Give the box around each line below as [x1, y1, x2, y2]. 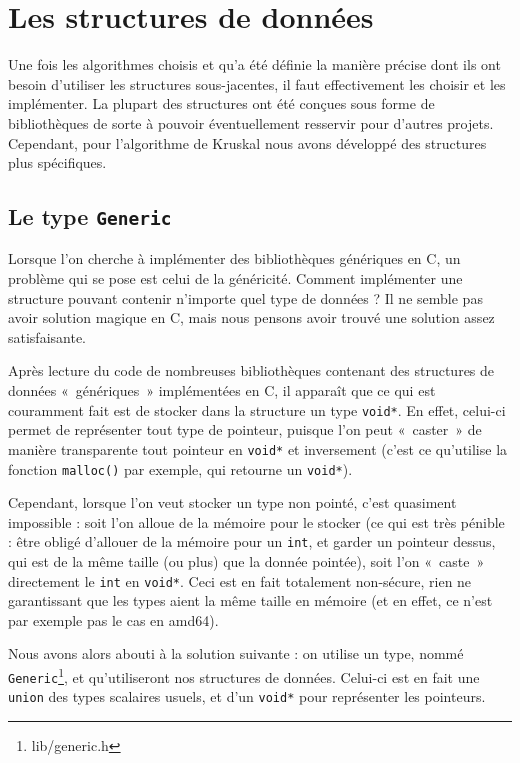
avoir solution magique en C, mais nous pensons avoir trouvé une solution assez [8, 307, 495, 328]
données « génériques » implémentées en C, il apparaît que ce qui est [8, 380, 436, 401]
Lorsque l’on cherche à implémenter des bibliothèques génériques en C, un [8, 248, 461, 269]
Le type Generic [8, 201, 172, 232]
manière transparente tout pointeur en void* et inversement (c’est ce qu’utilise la [8, 438, 508, 459]
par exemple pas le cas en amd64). [8, 609, 219, 630]
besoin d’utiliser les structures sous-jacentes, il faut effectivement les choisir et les [8, 73, 506, 94]
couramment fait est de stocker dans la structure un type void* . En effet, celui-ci [8, 399, 506, 420]
